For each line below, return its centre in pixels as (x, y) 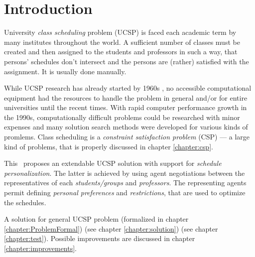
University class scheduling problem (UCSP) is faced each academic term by (120, 32)
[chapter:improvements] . (41, 248)
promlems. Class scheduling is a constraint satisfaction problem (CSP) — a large (127, 137)
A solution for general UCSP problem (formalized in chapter (96, 219)
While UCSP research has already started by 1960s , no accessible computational (128, 88)
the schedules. (25, 202)
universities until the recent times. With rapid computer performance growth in (126, 107)
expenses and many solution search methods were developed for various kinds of (126, 127)
